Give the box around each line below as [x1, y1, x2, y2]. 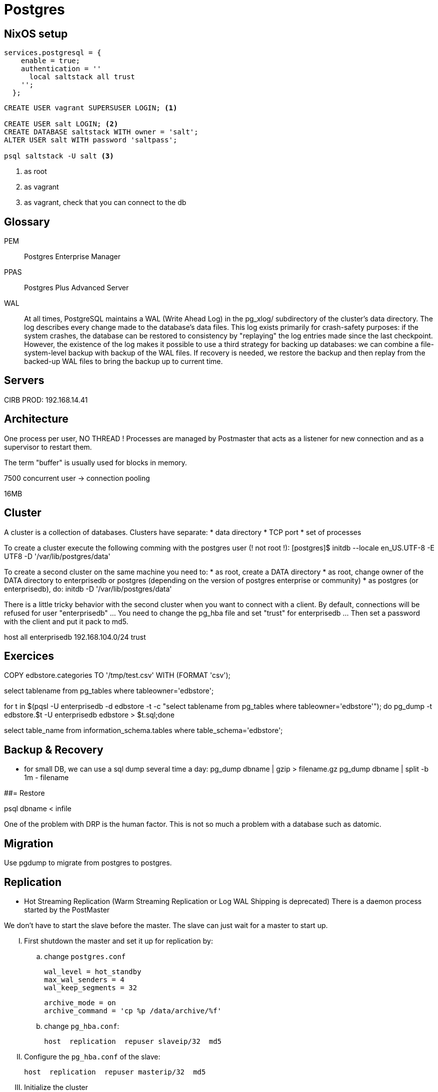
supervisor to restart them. [4, 442, 92, 451]
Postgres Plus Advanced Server [24, 283, 129, 292]
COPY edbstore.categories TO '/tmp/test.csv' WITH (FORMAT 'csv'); [4, 671, 231, 680]
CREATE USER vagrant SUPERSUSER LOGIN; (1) [4, 104, 177, 112]
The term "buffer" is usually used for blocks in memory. [4, 458, 187, 467]
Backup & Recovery [4, 743, 104, 756]
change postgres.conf [44, 952, 126, 961]
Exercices [4, 649, 54, 662]
